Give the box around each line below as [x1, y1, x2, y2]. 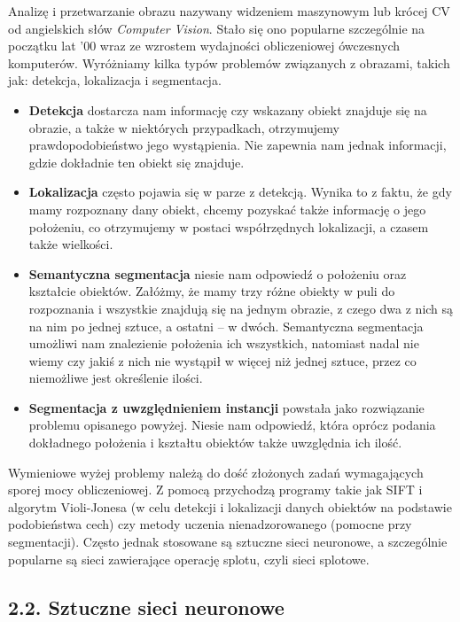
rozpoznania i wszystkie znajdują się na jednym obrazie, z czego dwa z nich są [28, 299, 454, 317]
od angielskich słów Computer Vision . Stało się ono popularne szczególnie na [8, 19, 425, 37]
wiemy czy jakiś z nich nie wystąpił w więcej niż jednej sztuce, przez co [28, 351, 417, 369]
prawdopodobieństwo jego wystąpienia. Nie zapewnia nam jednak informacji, [28, 136, 447, 154]
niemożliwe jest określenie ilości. [28, 369, 203, 387]
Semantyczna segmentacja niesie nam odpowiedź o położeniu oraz [28, 264, 407, 283]
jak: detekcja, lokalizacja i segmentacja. [8, 71, 222, 89]
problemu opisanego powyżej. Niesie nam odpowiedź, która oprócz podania [28, 416, 436, 434]
